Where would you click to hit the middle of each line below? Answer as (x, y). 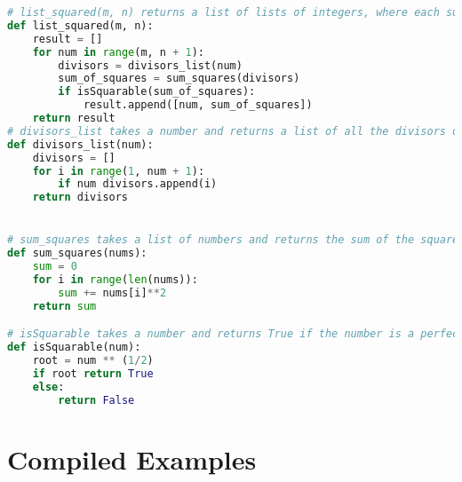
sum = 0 (55, 267)
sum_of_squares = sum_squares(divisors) (179, 79)
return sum (64, 306)
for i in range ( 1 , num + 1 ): (119, 171)
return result (74, 118)
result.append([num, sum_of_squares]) (198, 105)
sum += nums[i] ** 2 (112, 292)
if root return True (93, 373)
